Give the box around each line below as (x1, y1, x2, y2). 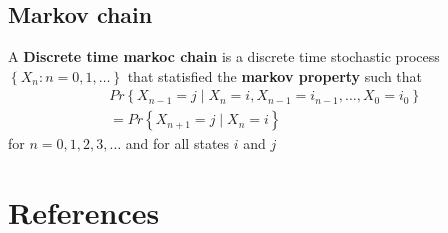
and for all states (125, 133, 230, 154)
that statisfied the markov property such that (127, 65, 423, 86)
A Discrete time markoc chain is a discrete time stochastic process (8, 46, 440, 67)
